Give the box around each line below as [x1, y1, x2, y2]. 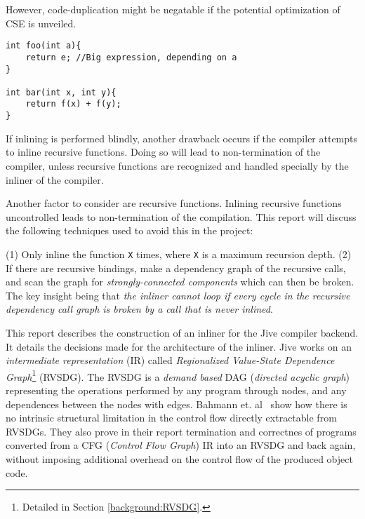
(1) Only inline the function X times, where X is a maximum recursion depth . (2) [6, 246, 352, 261]
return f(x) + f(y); [25, 99, 121, 109]
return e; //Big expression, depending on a [25, 52, 237, 62]
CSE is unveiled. [6, 15, 77, 30]
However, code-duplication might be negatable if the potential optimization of [6, 2, 340, 16]
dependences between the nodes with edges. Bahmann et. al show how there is [6, 396, 347, 411]
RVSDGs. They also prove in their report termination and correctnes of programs [6, 424, 357, 438]
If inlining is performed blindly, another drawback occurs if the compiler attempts [6, 130, 358, 145]
